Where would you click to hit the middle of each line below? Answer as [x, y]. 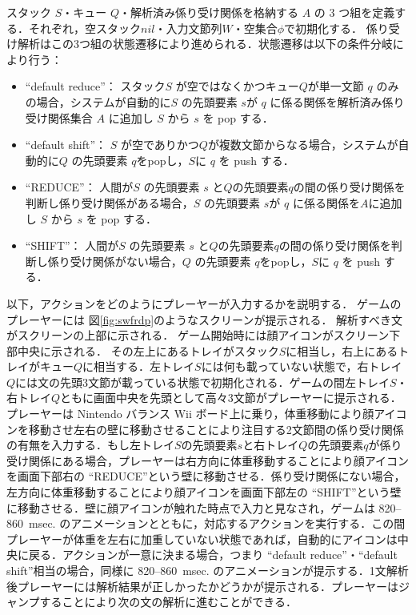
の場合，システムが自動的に [98, 101]
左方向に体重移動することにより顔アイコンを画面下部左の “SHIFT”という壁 [204, 492]
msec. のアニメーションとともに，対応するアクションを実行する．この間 [217, 523]
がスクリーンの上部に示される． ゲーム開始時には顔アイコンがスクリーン [198, 335]
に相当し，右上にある [342, 350]
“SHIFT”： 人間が [72, 245]
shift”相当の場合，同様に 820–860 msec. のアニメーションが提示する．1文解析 [208, 570]
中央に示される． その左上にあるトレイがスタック [148, 350]
